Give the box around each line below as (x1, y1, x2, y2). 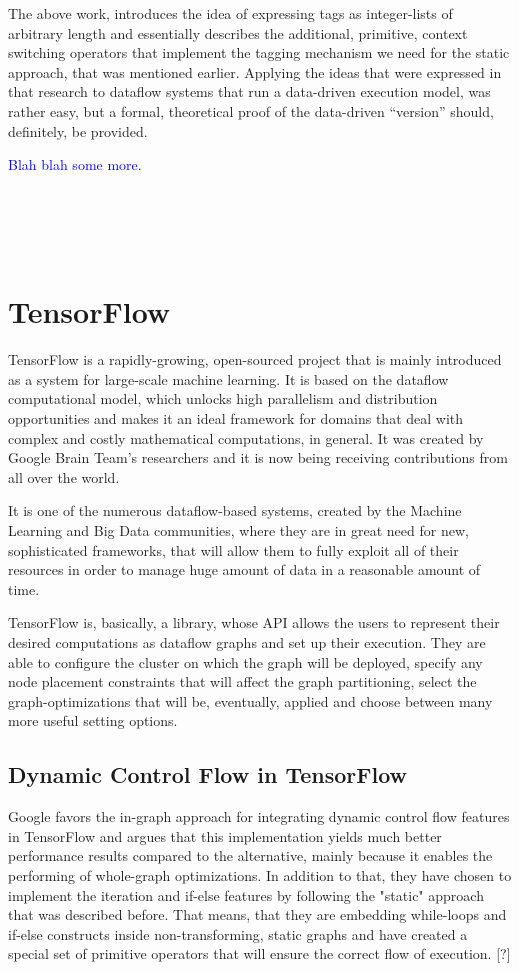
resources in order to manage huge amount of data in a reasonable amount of (8, 559, 481, 580)
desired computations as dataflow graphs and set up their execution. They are (8, 631, 486, 652)
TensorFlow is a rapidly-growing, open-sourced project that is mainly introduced (8, 349, 502, 370)
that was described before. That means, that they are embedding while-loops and (8, 904, 507, 925)
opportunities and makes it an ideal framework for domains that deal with (8, 408, 464, 429)
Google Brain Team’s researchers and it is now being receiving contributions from (8, 447, 508, 468)
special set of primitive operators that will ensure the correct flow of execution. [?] (8, 943, 511, 964)
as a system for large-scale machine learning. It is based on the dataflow (8, 368, 449, 389)
